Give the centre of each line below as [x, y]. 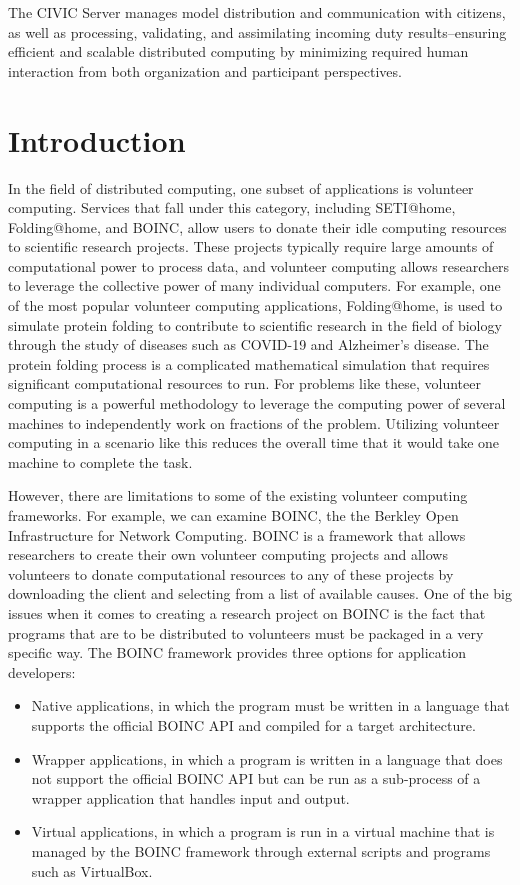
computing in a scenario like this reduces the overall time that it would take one [254, 442]
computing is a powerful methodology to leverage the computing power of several [257, 403]
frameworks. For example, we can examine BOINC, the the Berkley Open [233, 515]
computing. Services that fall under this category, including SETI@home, [232, 207]
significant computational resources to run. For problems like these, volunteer [244, 383]
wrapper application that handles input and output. [190, 797]
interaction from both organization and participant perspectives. [205, 70]
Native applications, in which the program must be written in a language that [270, 705]
